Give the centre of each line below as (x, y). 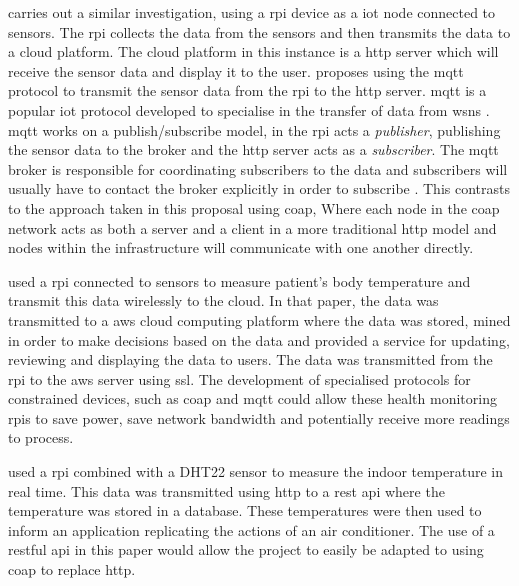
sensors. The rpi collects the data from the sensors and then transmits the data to (259, 31)
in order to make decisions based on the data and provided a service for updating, (259, 339)
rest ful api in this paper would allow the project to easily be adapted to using (246, 549)
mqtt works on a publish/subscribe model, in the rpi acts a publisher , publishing (254, 129)
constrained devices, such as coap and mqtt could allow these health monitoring (252, 398)
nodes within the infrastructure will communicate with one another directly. (241, 247)
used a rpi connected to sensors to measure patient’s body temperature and (239, 280)
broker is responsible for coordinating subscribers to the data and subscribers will (258, 168)
